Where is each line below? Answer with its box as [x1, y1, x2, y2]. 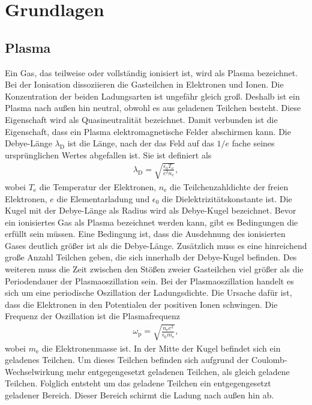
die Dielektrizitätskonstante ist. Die [161, 192, 292, 205]
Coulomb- [251, 353, 287, 366]
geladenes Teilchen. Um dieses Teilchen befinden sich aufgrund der [5, 353, 249, 366]
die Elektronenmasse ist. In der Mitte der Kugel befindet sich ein [41, 341, 281, 354]
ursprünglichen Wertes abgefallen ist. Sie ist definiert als [5, 148, 212, 161]
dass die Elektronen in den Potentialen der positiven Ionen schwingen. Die [5, 298, 278, 310]
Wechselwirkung [5, 365, 64, 377]
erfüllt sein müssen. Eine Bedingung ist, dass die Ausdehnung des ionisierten [5, 227, 286, 240]
